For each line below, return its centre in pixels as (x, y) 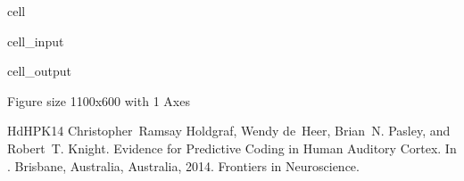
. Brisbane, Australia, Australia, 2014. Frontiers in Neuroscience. (183, 165)
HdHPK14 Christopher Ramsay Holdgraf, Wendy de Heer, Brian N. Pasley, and (229, 131)
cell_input (36, 41)
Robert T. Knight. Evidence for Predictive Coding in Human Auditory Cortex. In (232, 148)
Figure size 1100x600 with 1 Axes (99, 100)
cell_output (39, 71)
